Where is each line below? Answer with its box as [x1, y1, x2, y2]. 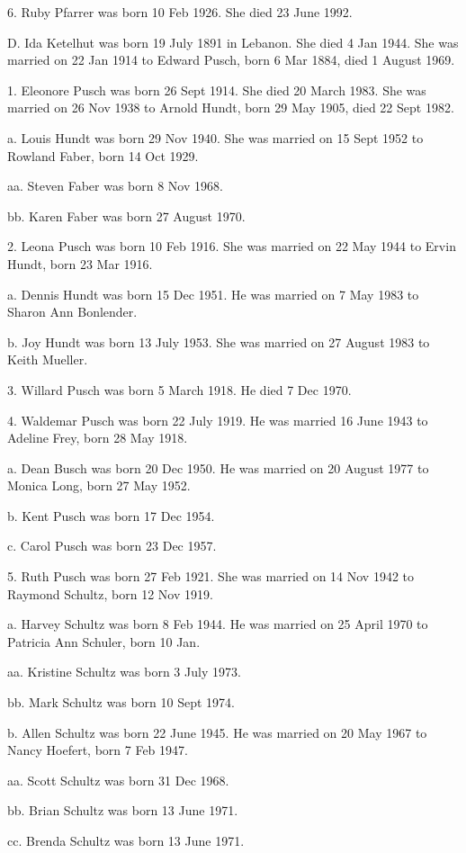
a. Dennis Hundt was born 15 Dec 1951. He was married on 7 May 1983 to [7, 284, 419, 303]
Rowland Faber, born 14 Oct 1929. [7, 146, 199, 165]
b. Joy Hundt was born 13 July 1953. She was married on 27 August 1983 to [7, 332, 430, 351]
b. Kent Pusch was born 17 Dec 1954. [7, 506, 215, 525]
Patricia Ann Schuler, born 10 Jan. [7, 632, 201, 651]
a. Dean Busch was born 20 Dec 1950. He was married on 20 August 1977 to [7, 458, 429, 477]
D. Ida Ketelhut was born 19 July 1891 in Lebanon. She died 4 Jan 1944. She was [7, 32, 459, 51]
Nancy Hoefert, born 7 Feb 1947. [7, 741, 188, 759]
